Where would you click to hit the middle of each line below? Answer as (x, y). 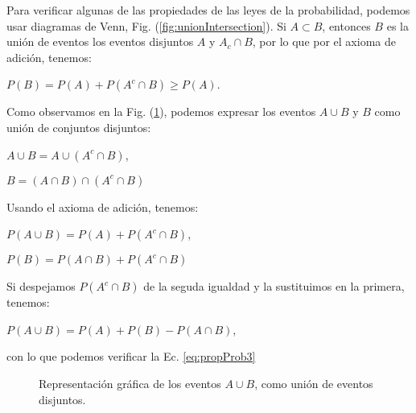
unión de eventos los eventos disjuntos (100, 41)
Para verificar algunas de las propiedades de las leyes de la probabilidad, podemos (208, 10)
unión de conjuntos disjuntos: (79, 127)
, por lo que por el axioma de (324, 41)
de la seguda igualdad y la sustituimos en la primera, (274, 286)
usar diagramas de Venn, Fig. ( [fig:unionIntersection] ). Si (146, 25)
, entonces (346, 25)
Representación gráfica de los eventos (130, 383)
